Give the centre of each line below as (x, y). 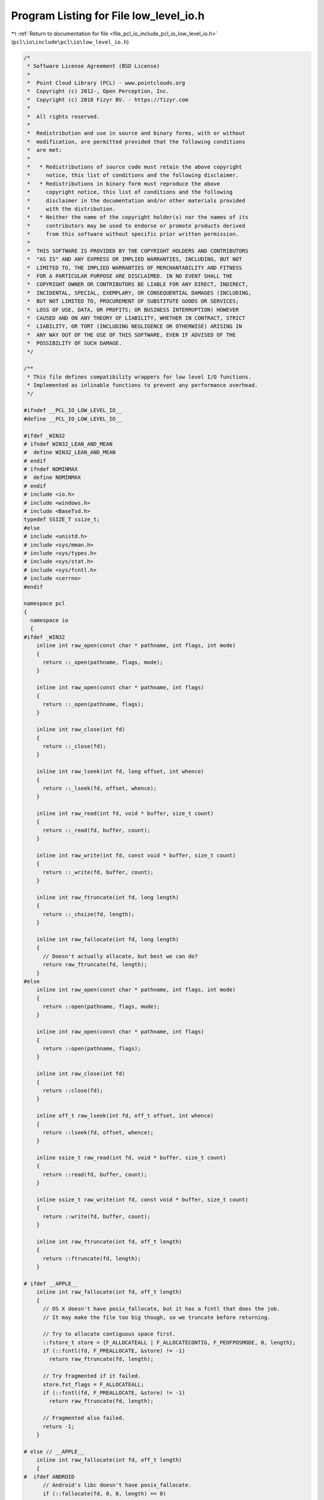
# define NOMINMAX (52, 478)
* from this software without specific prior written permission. (133, 234)
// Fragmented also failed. (84, 1418)
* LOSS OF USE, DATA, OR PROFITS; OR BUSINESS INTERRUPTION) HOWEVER (133, 310)
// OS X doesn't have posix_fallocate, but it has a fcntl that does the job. (161, 1309)
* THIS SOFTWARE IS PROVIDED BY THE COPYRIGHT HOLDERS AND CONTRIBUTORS (138, 251)
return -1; (59, 1426)
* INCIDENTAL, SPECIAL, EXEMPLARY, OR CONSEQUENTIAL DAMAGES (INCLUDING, (139, 293)
